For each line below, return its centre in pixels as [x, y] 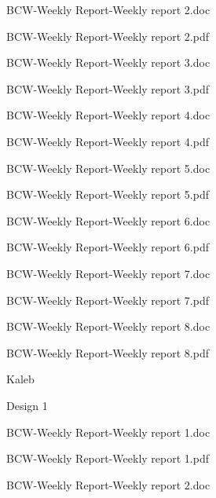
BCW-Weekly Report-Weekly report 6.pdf [108, 247]
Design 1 [27, 405]
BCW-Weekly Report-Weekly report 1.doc [108, 432]
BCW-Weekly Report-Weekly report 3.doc [108, 62]
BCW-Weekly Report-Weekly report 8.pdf [108, 352]
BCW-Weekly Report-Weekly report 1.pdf [108, 458]
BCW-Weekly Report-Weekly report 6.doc [108, 220]
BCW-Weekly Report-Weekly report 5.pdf [108, 194]
